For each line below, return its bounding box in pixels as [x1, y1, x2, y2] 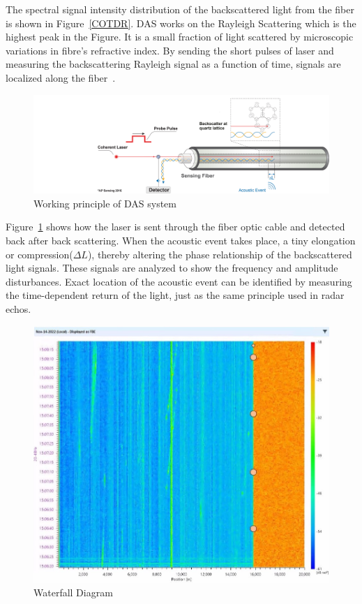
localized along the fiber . [6, 70, 116, 84]
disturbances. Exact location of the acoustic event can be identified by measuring [6, 274, 352, 288]
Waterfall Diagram [33, 585, 113, 600]
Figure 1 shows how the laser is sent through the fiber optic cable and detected [6, 219, 345, 234]
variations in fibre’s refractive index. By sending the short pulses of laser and [6, 43, 334, 57]
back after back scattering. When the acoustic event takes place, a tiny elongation [6, 233, 356, 247]
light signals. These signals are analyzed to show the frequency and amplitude [6, 260, 338, 275]
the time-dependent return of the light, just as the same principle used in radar [6, 288, 345, 302]
